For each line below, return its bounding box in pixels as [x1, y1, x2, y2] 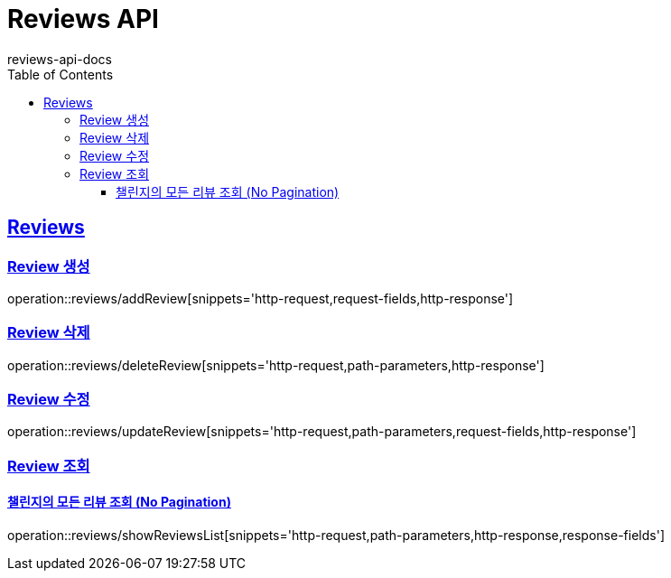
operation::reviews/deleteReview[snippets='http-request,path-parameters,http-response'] [7, 357, 545, 373]
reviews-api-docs [7, 51, 112, 67]
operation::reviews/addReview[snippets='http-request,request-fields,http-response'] [7, 290, 514, 306]
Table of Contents [7, 66, 114, 82]
